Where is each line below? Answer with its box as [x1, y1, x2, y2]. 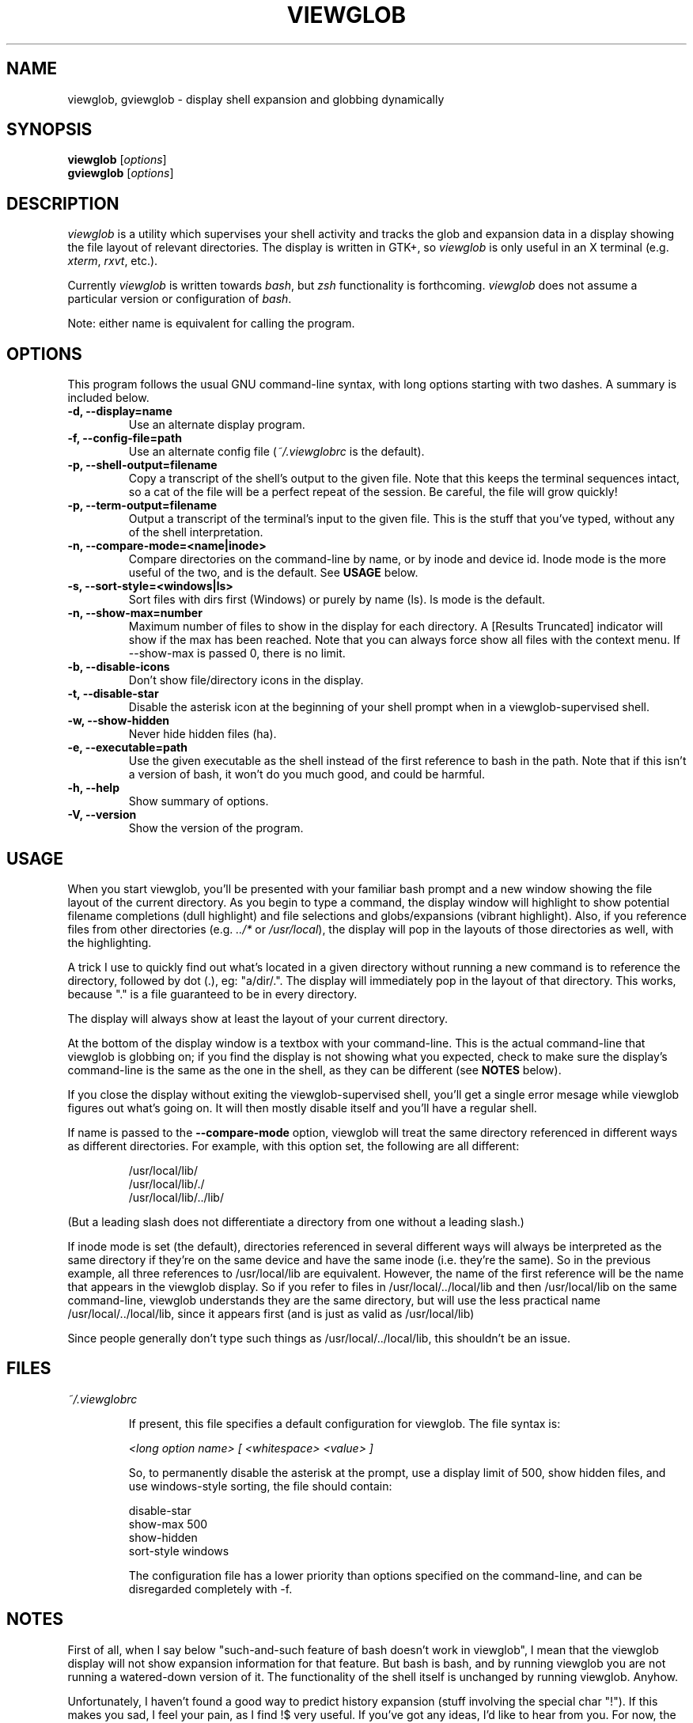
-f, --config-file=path [67, 431, 182, 445]
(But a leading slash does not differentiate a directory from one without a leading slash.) [67, 1214, 524, 1229]
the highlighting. [67, 935, 152, 949]
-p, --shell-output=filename [67, 458, 218, 472]
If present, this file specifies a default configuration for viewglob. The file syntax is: [128, 1416, 561, 1430]
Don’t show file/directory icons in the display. [128, 673, 364, 687]
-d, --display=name [67, 404, 172, 418]
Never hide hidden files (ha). [128, 727, 277, 741]
